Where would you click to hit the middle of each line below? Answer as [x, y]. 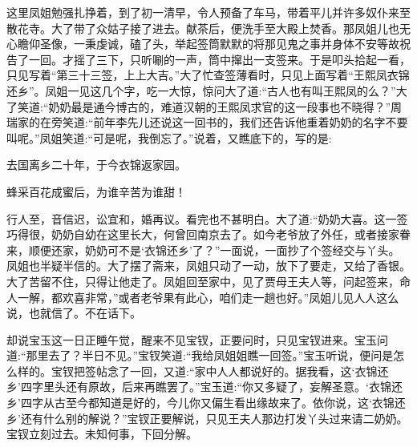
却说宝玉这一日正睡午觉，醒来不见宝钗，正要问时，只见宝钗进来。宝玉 [192, 339]
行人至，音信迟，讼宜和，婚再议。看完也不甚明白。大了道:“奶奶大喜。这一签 [207, 218]
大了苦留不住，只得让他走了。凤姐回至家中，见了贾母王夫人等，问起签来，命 [208, 281]
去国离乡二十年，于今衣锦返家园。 [96, 165]
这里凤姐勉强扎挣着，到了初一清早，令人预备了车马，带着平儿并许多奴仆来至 [208, 12]
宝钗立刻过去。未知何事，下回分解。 [102, 434]
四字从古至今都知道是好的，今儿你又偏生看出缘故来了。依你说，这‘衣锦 [207, 403]
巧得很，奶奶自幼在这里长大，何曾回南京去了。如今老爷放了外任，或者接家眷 [208, 234]
